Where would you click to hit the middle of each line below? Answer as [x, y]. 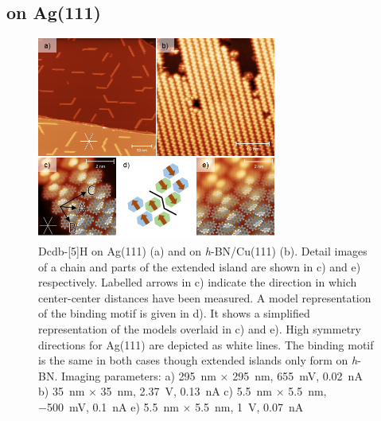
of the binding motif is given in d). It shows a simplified [174, 313]
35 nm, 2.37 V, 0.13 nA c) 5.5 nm [187, 391]
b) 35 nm [62, 391]
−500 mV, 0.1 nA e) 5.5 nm [109, 406]
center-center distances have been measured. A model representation [205, 297]
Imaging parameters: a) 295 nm [138, 375]
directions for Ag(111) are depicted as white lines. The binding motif [206, 344]
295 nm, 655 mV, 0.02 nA [297, 375]
